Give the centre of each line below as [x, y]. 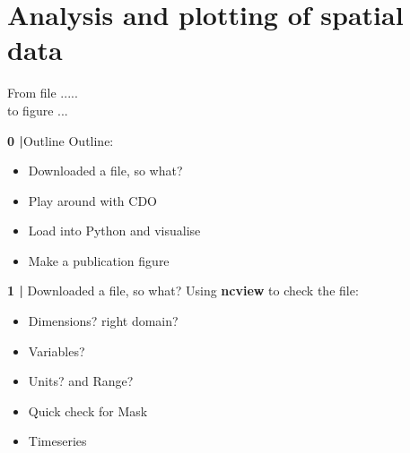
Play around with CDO [92, 200]
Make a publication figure [99, 260]
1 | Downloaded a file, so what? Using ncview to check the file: [183, 291]
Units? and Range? [81, 381]
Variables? [57, 350]
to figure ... [38, 110]
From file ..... [43, 93]
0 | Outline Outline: [61, 140]
